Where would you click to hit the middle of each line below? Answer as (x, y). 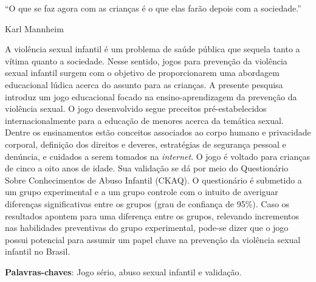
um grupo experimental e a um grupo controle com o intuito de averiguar (142, 192)
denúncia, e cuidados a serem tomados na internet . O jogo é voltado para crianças (157, 156)
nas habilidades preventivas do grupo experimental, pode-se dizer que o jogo (147, 228)
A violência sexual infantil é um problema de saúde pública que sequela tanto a (153, 49)
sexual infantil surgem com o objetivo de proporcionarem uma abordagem (142, 73)
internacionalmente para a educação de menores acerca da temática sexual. (144, 120)
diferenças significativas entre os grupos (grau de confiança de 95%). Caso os (147, 203)
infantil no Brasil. (38, 251)
